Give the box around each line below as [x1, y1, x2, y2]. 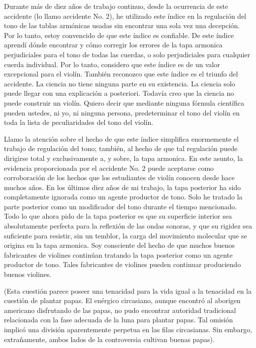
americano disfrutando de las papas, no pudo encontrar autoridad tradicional [4, 305, 236, 315]
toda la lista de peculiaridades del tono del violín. [4, 117, 154, 127]
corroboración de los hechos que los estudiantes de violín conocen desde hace [4, 172, 235, 183]
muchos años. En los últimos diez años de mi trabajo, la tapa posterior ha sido [4, 182, 241, 192]
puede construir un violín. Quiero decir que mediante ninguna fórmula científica [4, 97, 244, 108]
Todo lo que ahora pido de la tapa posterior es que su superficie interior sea [4, 211, 232, 221]
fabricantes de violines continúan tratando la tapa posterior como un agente [4, 249, 233, 260]
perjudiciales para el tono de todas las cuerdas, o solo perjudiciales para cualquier [4, 49, 251, 59]
